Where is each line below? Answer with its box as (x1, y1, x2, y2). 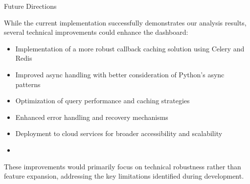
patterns (15, 79, 41, 89)
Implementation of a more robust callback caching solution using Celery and (15, 43, 245, 53)
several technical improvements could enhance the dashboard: (4, 27, 188, 37)
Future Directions (4, 1, 57, 11)
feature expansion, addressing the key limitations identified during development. (4, 171, 244, 181)
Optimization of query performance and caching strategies (15, 95, 190, 106)
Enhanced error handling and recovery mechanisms (15, 112, 168, 122)
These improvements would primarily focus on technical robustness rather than (4, 161, 241, 171)
